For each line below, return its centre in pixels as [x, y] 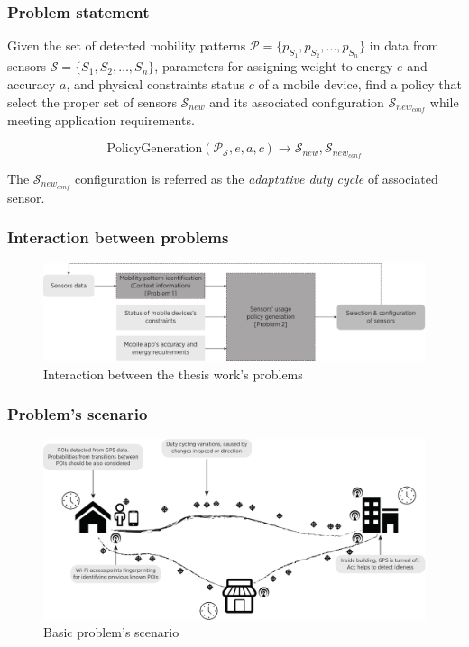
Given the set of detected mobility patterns [127, 46]
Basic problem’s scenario [111, 632]
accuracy [32, 84]
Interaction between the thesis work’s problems [173, 374]
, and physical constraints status [155, 84]
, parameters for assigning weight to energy [274, 66]
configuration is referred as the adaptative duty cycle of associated [257, 178]
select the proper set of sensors [92, 101]
